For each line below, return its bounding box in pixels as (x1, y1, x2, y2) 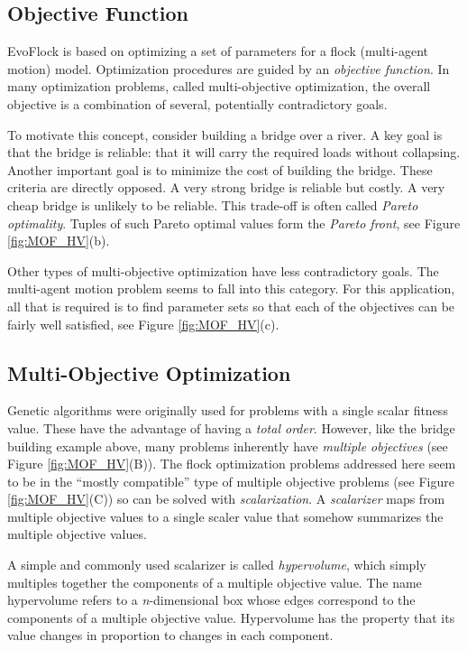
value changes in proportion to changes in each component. (7, 626, 334, 645)
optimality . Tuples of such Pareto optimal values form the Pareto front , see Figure (7, 213, 461, 232)
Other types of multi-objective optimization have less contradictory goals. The (7, 261, 439, 280)
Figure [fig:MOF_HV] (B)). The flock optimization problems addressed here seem (7, 454, 456, 473)
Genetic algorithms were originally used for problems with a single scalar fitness (7, 401, 448, 420)
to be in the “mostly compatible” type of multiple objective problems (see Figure (7, 471, 454, 490)
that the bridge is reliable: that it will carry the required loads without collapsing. (7, 143, 461, 162)
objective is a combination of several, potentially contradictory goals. (7, 94, 388, 113)
